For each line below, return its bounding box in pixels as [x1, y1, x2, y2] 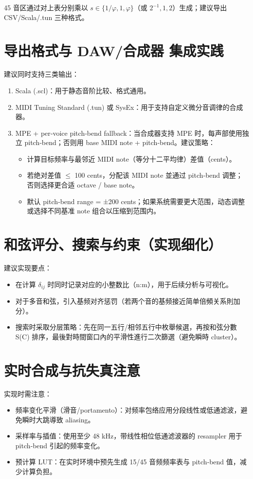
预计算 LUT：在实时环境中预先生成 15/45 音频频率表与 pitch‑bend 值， [15, 457, 240, 467]
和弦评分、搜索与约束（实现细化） [4, 234, 222, 254]
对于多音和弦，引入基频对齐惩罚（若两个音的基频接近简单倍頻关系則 [15, 296, 234, 306]
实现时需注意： [4, 388, 52, 398]
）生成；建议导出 [172, 2, 227, 12]
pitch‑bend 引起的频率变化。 [15, 440, 104, 450]
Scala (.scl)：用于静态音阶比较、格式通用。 [15, 85, 150, 95]
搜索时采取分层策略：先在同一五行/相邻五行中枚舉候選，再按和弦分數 [15, 322, 237, 332]
